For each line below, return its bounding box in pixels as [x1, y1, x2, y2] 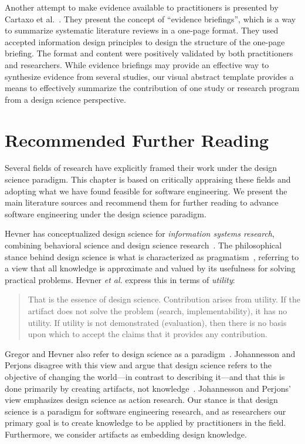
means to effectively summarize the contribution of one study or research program [5, 82, 300, 94]
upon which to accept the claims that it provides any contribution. [28, 328, 267, 340]
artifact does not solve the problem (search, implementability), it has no [28, 305, 287, 317]
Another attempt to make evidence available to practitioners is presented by [5, 1, 279, 13]
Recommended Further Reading [5, 127, 269, 152]
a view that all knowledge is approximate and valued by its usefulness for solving [5, 262, 296, 274]
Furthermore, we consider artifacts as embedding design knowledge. [5, 428, 247, 440]
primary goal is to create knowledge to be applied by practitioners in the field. [5, 416, 286, 429]
